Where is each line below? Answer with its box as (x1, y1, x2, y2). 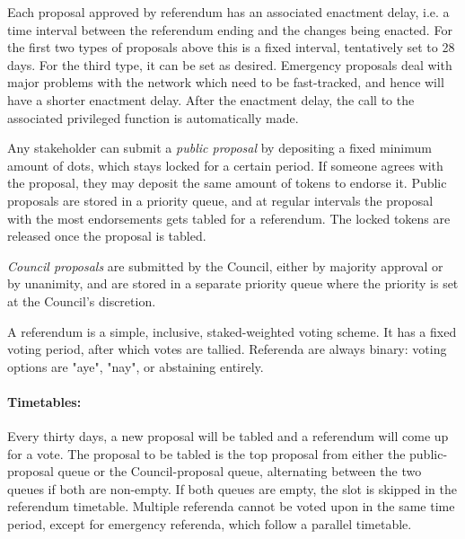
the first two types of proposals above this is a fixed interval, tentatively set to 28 (7, 38, 455, 57)
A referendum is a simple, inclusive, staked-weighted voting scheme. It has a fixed (7, 322, 457, 340)
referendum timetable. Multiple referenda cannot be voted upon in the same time (7, 497, 455, 516)
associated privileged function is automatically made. (7, 108, 299, 127)
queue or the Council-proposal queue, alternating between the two (57, 462, 422, 481)
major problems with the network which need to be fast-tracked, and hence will (7, 73, 444, 92)
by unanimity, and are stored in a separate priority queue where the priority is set (7, 274, 459, 293)
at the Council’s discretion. (7, 291, 156, 310)
